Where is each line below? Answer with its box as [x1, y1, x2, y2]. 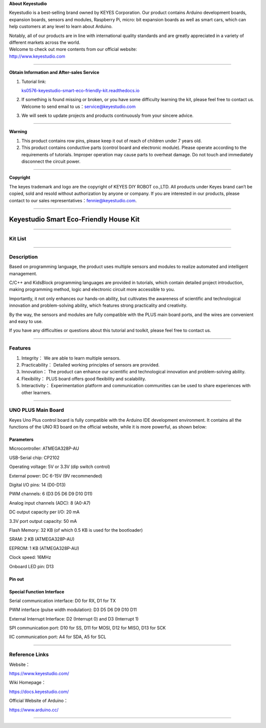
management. [9, 270, 37, 276]
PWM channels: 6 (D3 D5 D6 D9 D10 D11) [9, 491, 93, 497]
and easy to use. [9, 319, 43, 325]
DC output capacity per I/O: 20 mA [9, 509, 80, 515]
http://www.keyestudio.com [9, 53, 66, 59]
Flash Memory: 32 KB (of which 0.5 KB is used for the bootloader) [9, 527, 143, 533]
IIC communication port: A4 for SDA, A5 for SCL [9, 634, 106, 640]
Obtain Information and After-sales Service [9, 70, 100, 75]
